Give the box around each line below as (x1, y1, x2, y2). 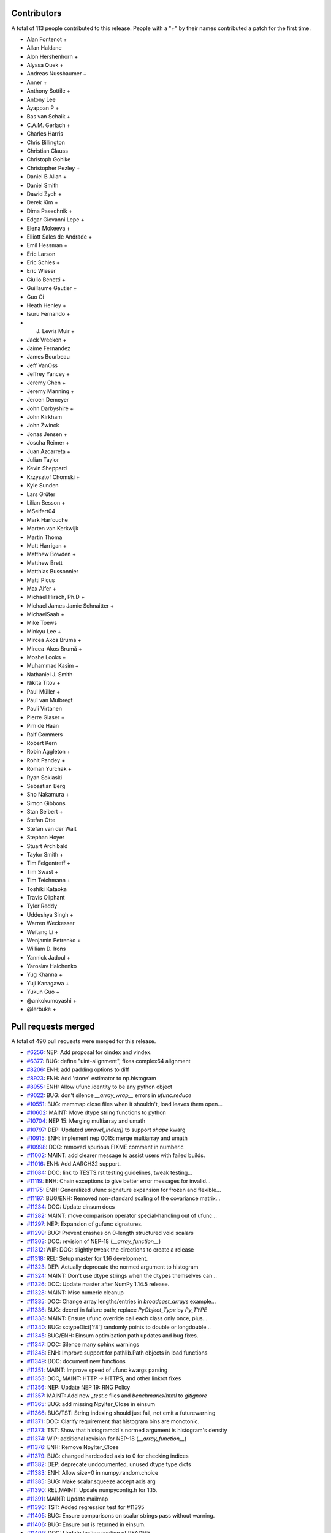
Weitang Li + (26, 928, 59, 935)
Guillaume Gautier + (26, 285, 77, 292)
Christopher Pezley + (26, 164, 80, 172)
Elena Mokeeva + (26, 224, 70, 232)
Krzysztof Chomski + (26, 473, 80, 481)
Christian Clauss (26, 147, 69, 155)
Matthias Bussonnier (26, 568, 79, 575)
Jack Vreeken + (26, 336, 67, 343)
